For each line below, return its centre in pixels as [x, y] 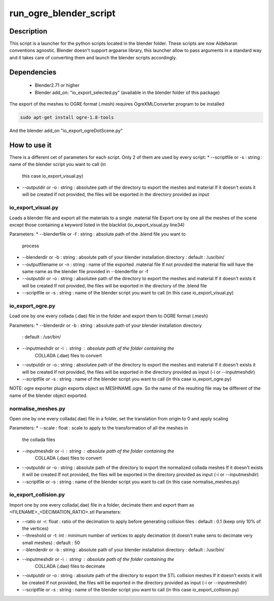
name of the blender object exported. [48, 395]
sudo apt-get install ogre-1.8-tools [67, 118]
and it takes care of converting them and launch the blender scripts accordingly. [93, 57]
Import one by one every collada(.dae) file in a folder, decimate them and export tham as [102, 505]
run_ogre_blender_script [62, 13]
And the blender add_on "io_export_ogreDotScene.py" [66, 130]
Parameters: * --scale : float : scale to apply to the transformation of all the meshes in [99, 428]
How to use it [30, 145]
